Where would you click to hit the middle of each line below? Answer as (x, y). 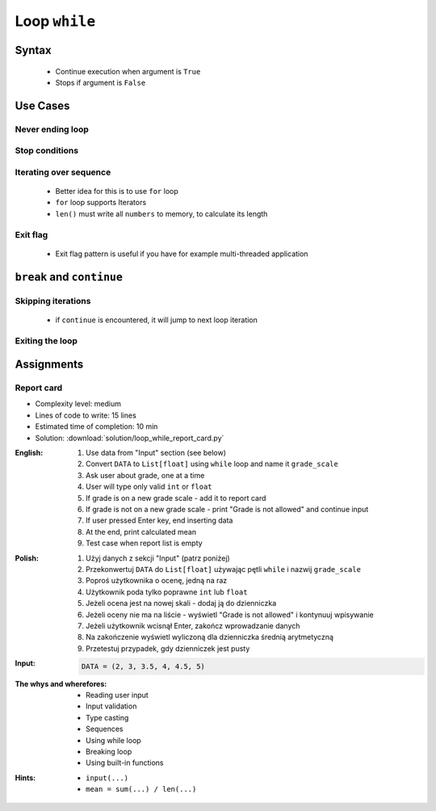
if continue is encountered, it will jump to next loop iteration (157, 320)
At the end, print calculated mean (141, 532)
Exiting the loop (46, 341)
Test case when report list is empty (144, 543)
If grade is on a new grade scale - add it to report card (176, 498)
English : (29, 453)
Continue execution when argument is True (128, 71)
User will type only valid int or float (149, 487)
